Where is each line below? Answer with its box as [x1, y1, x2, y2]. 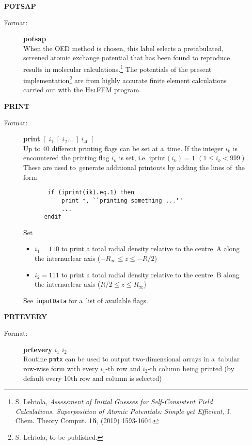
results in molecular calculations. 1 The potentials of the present [23, 62, 212, 74]
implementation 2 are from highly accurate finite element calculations [23, 74, 227, 85]
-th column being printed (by [147, 363, 235, 373]
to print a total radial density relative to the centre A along [61, 243, 240, 254]
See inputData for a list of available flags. [23, 295, 148, 305]
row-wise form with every [23, 363, 98, 373]
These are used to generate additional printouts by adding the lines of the [23, 162, 245, 172]
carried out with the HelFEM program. [23, 85, 141, 95]
